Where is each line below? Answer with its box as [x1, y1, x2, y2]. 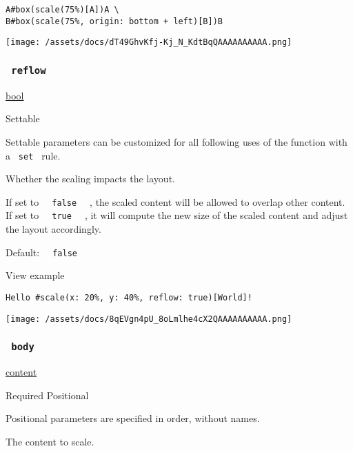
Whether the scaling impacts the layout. [6, 171, 175, 186]
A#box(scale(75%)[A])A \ [6, 5, 119, 15]
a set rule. [6, 148, 61, 162]
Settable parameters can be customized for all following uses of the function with [6, 134, 347, 148]
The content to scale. [6, 434, 94, 448]
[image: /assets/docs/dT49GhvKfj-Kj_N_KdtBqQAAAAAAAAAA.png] [6, 37, 292, 48]
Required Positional [6, 387, 89, 402]
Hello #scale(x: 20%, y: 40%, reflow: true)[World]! [6, 292, 252, 303]
